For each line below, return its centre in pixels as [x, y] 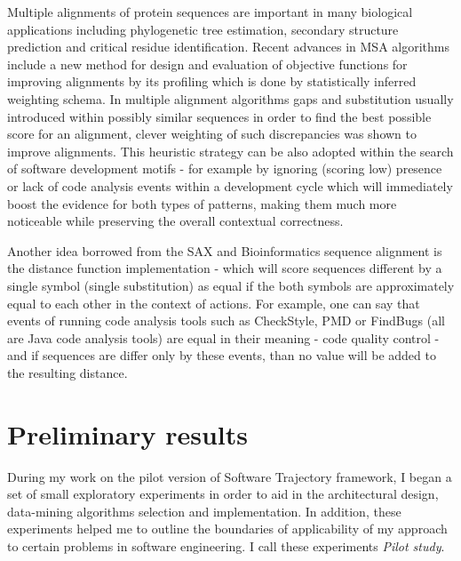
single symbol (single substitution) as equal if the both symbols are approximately [231, 285]
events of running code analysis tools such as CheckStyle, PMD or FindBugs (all [226, 321]
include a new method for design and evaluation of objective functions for [207, 64]
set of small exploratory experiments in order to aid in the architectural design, [223, 494]
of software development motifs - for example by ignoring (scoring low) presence [225, 168]
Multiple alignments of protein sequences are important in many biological [210, 12]
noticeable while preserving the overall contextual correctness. [175, 221]
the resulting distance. [68, 372]
